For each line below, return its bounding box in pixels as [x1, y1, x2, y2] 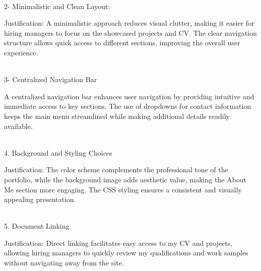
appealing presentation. [4, 194, 76, 205]
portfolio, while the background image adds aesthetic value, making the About [4, 174, 246, 184]
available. [4, 120, 33, 131]
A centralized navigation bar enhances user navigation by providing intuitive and [4, 91, 254, 101]
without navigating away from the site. [4, 257, 124, 268]
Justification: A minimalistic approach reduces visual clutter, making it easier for [4, 18, 254, 28]
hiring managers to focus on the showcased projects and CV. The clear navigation [4, 27, 257, 38]
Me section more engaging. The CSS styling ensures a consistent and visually [4, 184, 242, 194]
